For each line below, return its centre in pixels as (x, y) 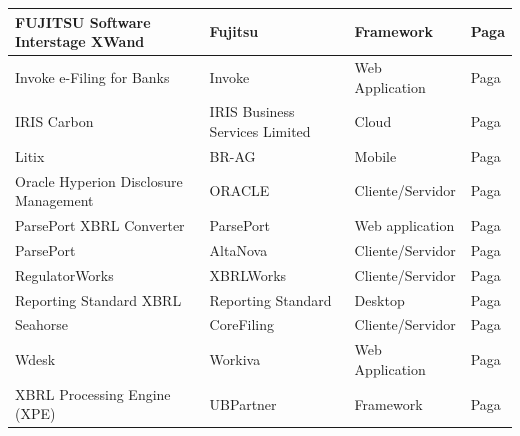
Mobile (375, 155)
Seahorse (42, 324)
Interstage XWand (80, 41)
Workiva (235, 359)
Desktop (379, 299)
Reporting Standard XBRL (98, 299)
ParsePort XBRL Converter (100, 225)
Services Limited (260, 130)
